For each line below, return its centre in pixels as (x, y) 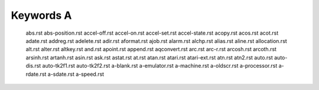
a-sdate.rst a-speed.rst (76, 74)
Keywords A (41, 15)
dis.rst (33, 66)
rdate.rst (36, 74)
